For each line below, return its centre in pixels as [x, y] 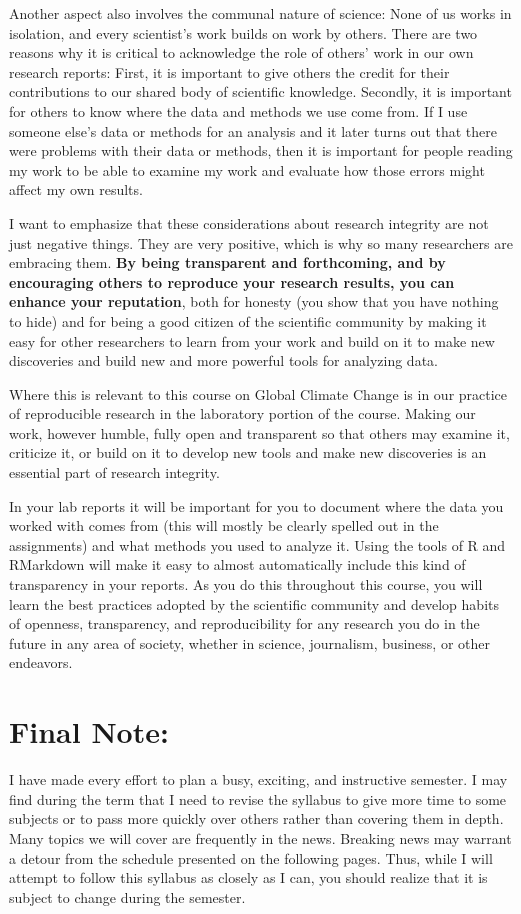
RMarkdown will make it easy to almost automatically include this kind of [237, 564]
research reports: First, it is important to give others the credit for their [229, 71]
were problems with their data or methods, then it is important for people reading [261, 150]
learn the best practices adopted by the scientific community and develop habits [254, 603]
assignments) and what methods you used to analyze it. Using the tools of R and [257, 544]
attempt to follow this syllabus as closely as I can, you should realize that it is [248, 877]
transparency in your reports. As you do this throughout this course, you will [246, 584]
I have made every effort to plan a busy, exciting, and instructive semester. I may [258, 779]
